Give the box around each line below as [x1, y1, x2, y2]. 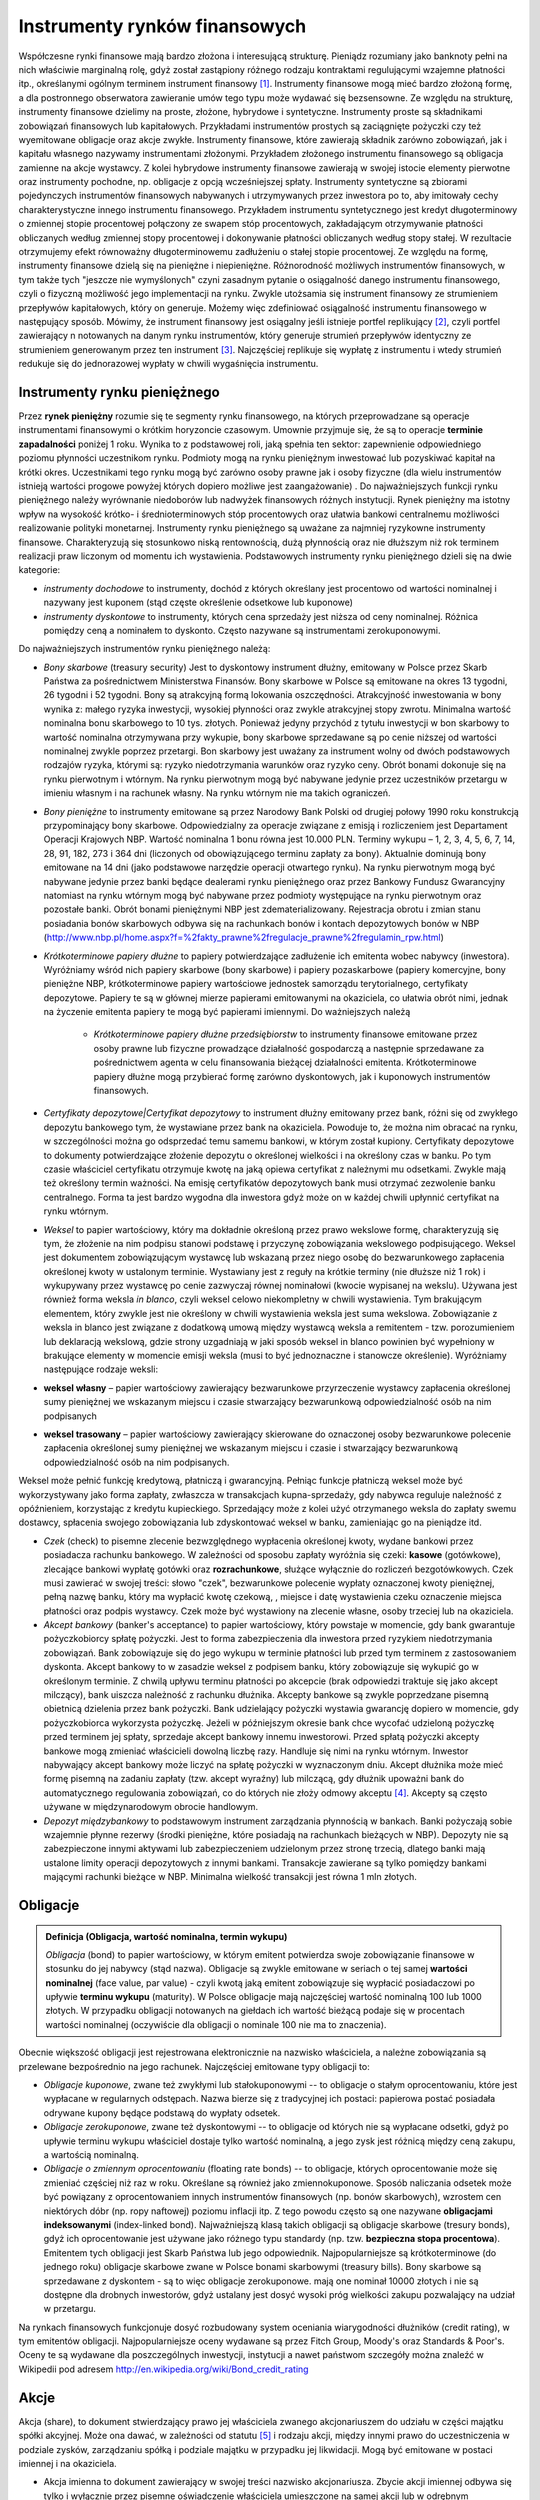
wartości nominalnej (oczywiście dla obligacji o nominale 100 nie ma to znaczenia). [45, 2018, 387, 2030]
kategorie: [18, 564, 61, 576]
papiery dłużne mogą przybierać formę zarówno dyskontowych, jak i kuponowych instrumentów [93, 1070, 491, 1082]
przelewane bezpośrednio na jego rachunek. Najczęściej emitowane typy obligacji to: [18, 2060, 370, 2072]
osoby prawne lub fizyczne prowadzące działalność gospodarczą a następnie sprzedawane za [93, 1042, 485, 1054]
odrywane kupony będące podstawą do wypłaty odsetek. [43, 2106, 281, 2119]
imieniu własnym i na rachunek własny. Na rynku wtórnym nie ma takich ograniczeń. [43, 787, 391, 799]
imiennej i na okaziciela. [18, 2457, 117, 2469]
